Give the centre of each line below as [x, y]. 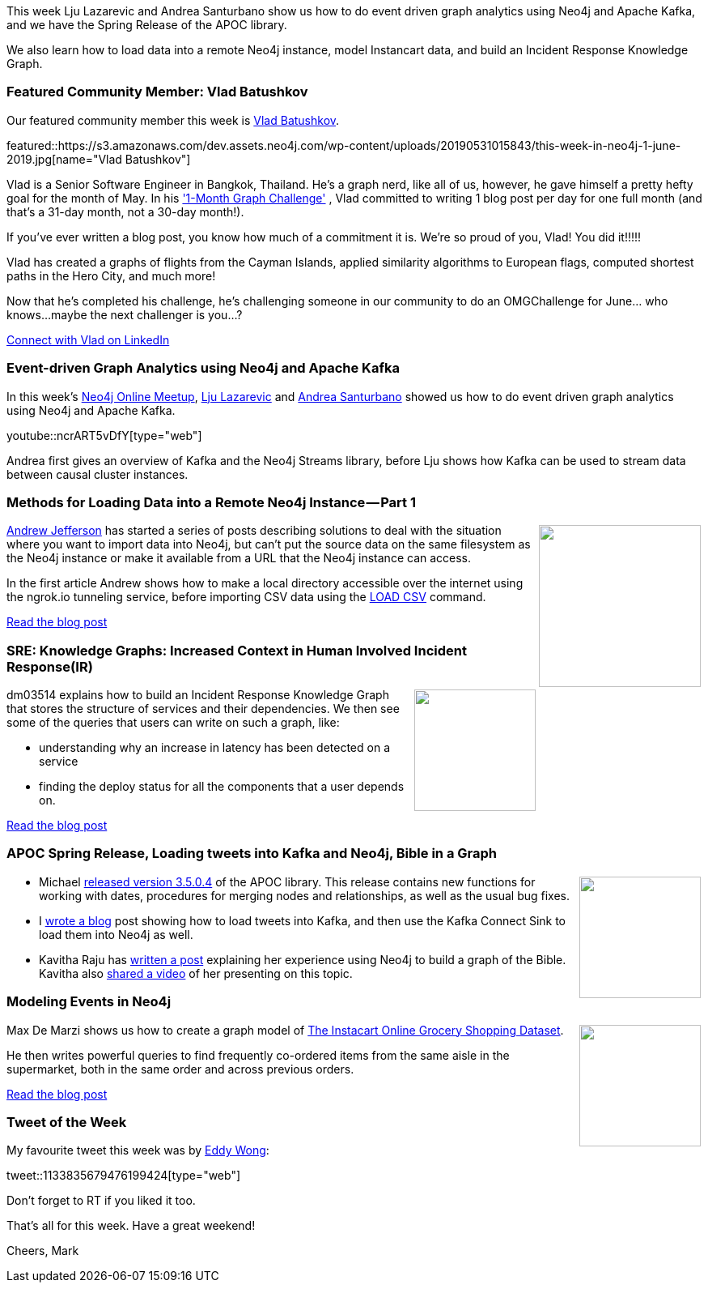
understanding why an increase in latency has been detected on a [214, 747]
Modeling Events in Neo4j [89, 1002]
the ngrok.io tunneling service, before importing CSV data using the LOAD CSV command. [246, 597]
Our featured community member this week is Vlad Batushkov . [173, 120]
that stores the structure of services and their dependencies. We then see [203, 709]
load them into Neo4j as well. [116, 934]
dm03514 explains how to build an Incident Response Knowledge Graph [198, 695]
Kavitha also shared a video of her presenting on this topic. [196, 973]
